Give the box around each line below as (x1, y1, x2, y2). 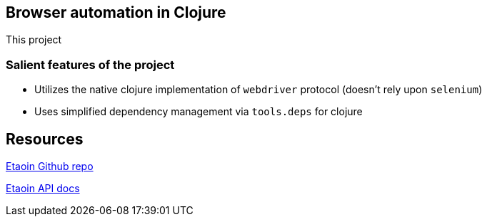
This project (6, 33, 62, 46)
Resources (6, 129, 84, 148)
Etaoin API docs (6, 182, 80, 195)
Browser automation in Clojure (6, 4, 226, 21)
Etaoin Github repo (6, 160, 94, 173)
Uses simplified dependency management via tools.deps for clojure (34, 105, 363, 118)
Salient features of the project (6, 57, 175, 72)
